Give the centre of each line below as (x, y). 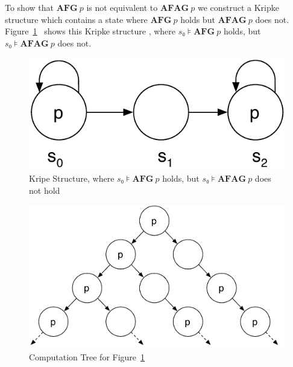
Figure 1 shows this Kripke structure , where (90, 31)
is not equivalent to (122, 7)
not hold (45, 190)
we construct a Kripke (238, 7)
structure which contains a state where (76, 19)
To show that (29, 7)
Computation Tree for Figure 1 (87, 357)
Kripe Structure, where (72, 178)
